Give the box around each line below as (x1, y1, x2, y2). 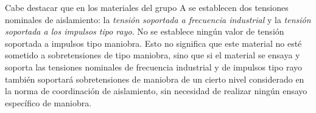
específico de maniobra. (5, 96, 92, 109)
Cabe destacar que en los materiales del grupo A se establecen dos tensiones (5, 1, 289, 13)
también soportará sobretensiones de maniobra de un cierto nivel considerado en (5, 72, 304, 85)
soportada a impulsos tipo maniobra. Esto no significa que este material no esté (5, 36, 302, 49)
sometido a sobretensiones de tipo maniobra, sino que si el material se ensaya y (5, 49, 300, 61)
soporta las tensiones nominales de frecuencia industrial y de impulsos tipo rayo (5, 60, 303, 73)
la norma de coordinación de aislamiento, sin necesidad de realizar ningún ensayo (5, 84, 307, 97)
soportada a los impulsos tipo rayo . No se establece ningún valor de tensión (5, 25, 284, 38)
